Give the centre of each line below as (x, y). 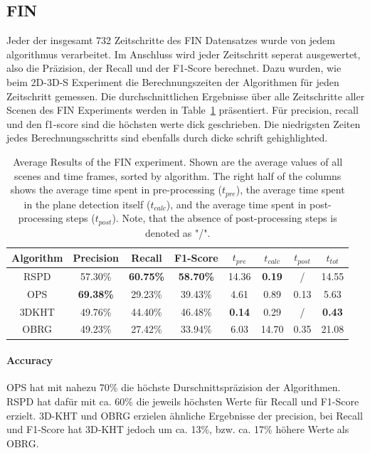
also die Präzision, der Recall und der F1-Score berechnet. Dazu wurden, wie (174, 68)
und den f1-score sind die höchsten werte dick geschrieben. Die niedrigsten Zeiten (184, 123)
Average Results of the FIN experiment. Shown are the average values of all (178, 161)
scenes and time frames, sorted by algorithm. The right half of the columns (178, 175)
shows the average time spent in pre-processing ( (116, 190)
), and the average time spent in (236, 204)
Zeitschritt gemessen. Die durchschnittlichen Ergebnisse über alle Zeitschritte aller (186, 96)
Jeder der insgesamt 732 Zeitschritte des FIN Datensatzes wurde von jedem (171, 40)
